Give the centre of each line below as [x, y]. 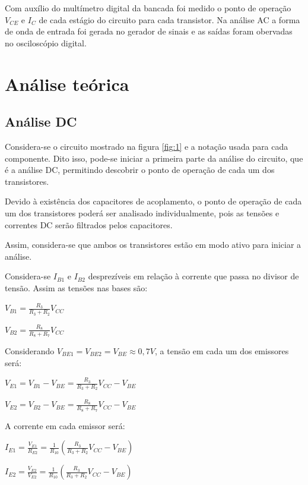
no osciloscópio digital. [46, 42]
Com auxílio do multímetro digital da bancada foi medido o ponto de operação [148, 8]
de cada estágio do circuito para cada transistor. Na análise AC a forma [169, 19]
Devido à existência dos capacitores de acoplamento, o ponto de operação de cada [153, 201]
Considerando [30, 350]
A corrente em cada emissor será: [65, 425]
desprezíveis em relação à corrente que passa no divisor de [193, 276]
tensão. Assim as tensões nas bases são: [76, 287]
